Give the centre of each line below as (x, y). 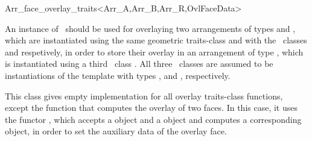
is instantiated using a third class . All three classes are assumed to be (139, 64)
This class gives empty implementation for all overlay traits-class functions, (144, 96)
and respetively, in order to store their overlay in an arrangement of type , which (154, 52)
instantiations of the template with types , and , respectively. (118, 75)
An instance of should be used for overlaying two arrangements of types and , (150, 28)
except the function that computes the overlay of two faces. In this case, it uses (151, 108)
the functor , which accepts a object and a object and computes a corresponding (153, 119)
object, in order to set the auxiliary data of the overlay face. (116, 131)
